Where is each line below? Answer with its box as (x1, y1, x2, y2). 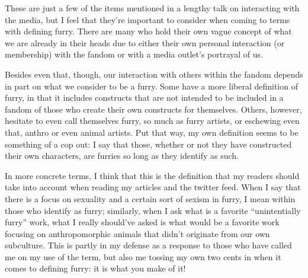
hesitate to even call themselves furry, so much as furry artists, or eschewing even (5, 114, 300, 127)
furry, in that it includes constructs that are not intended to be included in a (5, 91, 284, 104)
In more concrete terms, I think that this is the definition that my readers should (5, 169, 300, 181)
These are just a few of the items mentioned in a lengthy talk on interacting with (5, 2, 300, 14)
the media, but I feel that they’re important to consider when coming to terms (5, 13, 290, 25)
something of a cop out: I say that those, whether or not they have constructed (5, 138, 292, 150)
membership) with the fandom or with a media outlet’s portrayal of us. (5, 48, 263, 60)
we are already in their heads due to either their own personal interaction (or (5, 36, 285, 49)
